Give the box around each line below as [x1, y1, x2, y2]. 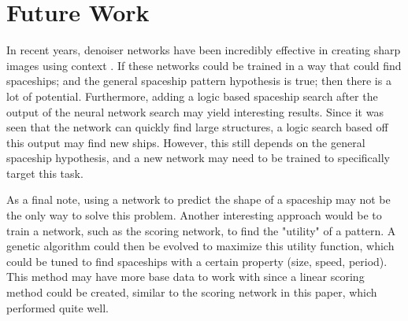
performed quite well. [6, 299, 109, 315]
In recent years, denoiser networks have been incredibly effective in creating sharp [6, 42, 401, 58]
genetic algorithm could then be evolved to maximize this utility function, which [6, 238, 395, 254]
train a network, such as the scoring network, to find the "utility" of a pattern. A [6, 222, 396, 238]
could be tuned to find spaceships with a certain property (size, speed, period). [6, 253, 388, 269]
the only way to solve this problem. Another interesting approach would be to [6, 207, 382, 223]
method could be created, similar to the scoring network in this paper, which [6, 284, 377, 301]
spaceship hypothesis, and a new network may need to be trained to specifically [6, 149, 390, 166]
